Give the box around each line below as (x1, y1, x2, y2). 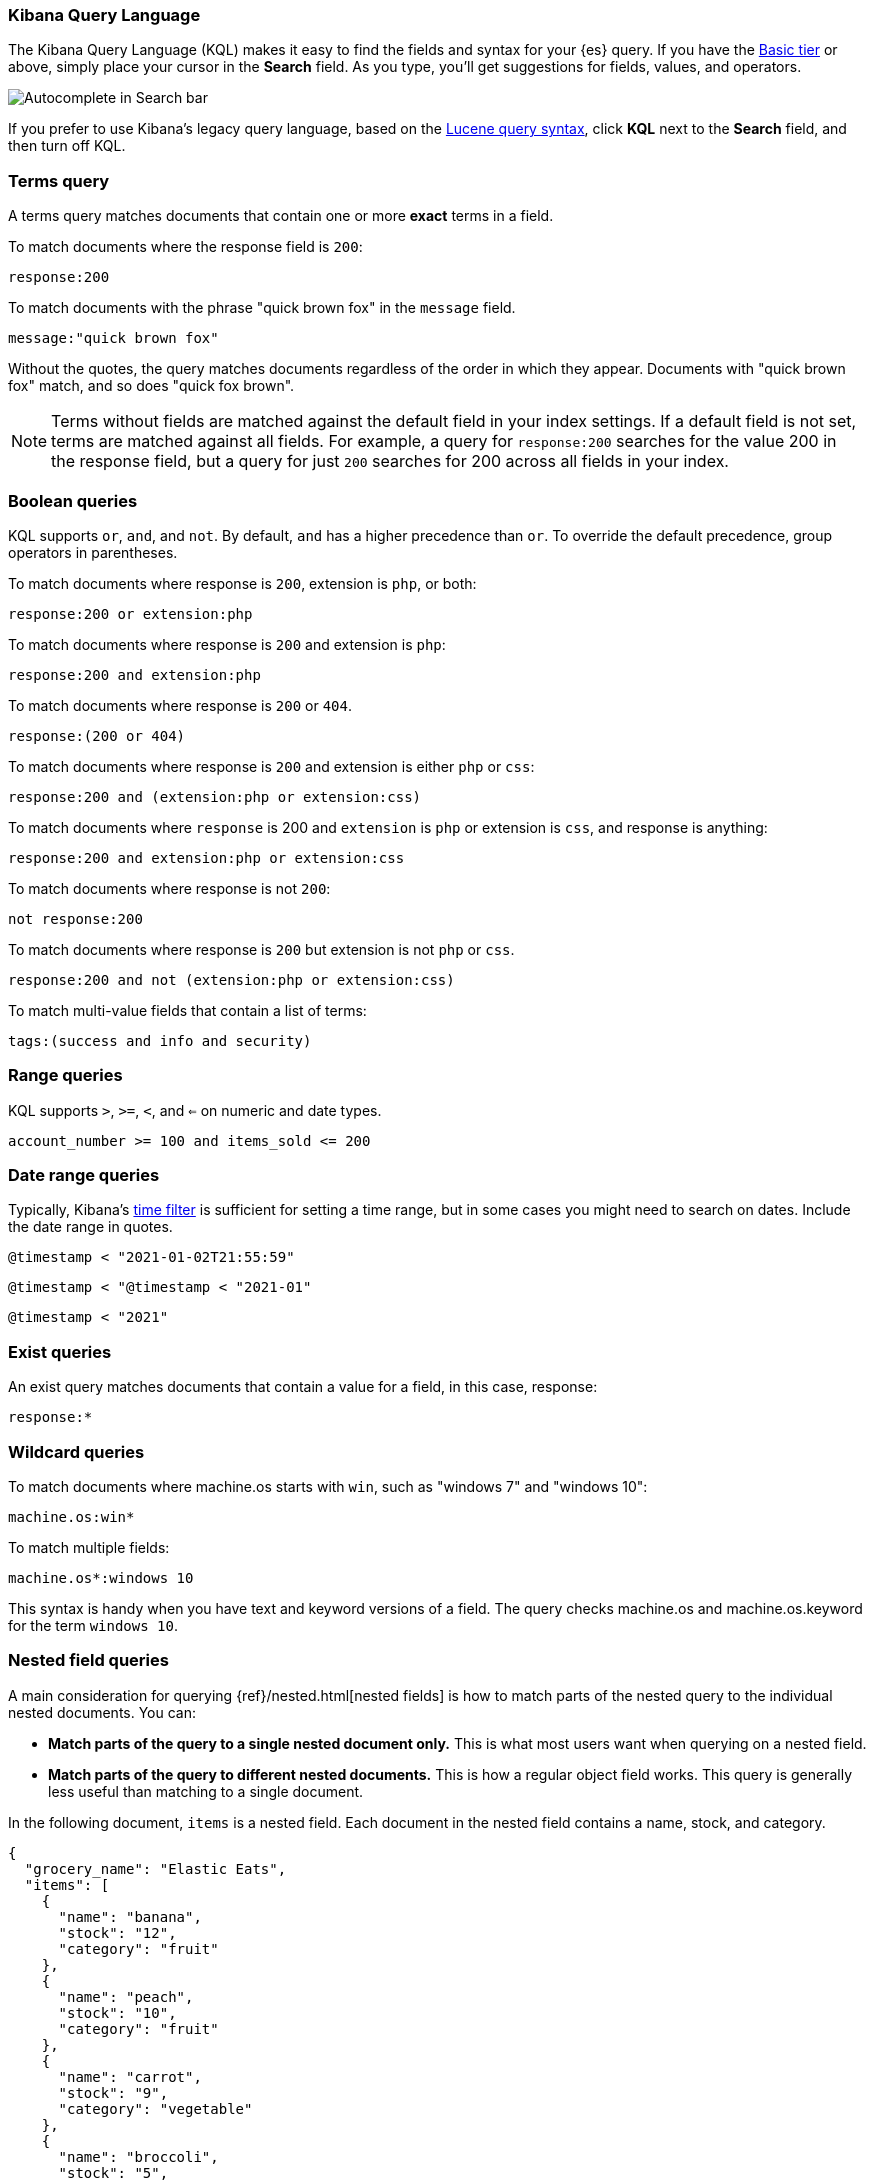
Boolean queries (8, 490, 138, 511)
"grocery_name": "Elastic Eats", (24, 1860, 287, 1877)
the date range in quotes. (8, 1218, 173, 1236)
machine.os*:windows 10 (8, 1569, 194, 1586)
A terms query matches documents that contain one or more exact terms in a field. (8, 207, 554, 225)
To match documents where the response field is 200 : (8, 238, 363, 256)
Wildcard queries (8, 1441, 145, 1462)
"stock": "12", (58, 1924, 177, 1941)
